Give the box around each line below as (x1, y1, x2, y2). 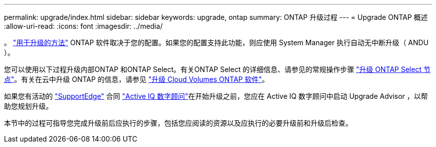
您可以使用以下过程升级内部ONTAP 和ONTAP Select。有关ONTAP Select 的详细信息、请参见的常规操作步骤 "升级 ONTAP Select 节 (4, 65, 431, 73)
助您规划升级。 (4, 102, 53, 110)
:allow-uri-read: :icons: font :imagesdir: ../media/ (4, 22, 163, 30)
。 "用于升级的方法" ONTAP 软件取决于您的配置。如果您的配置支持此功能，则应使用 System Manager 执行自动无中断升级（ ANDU (4, 38, 429, 47)
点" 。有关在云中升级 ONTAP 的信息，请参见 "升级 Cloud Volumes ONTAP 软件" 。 (4, 75, 269, 83)
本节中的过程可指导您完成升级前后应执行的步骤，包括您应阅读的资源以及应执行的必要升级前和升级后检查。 (4, 119, 352, 127)
